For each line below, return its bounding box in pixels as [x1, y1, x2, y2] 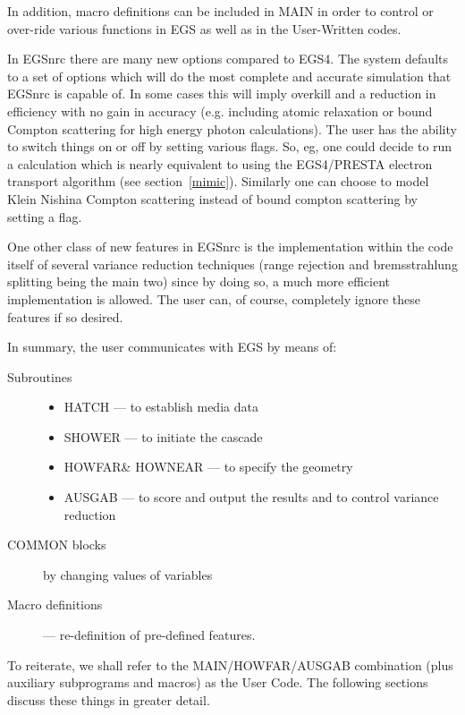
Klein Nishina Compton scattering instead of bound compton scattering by [7, 189, 418, 208]
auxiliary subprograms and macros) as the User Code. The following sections [7, 673, 428, 692]
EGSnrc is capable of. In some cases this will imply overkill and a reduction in [7, 84, 436, 103]
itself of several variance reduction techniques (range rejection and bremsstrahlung [7, 254, 458, 273]
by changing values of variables [43, 565, 213, 583]
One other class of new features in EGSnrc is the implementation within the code [7, 237, 453, 256]
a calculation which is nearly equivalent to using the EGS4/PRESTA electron [7, 154, 433, 173]
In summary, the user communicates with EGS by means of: [7, 337, 337, 356]
